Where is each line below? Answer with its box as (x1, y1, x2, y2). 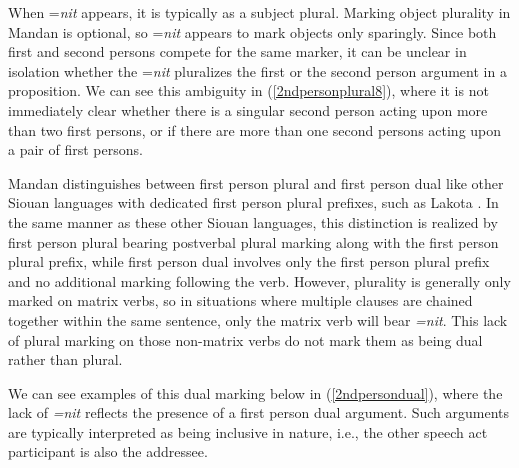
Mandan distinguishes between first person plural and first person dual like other (8, 172, 504, 193)
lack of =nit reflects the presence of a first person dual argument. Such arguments (8, 402, 510, 423)
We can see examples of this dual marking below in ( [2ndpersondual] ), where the (8, 382, 503, 403)
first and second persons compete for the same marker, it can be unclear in (8, 41, 467, 62)
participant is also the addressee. (8, 441, 208, 462)
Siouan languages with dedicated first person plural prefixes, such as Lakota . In (8, 192, 499, 213)
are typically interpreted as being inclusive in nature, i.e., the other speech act (8, 421, 488, 442)
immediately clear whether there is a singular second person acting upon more (8, 99, 488, 120)
